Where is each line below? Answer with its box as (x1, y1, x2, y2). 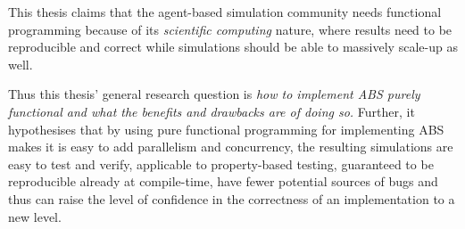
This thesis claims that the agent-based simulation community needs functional (8, 3, 442, 20)
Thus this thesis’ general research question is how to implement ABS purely (8, 85, 420, 103)
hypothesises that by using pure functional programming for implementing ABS (8, 119, 444, 138)
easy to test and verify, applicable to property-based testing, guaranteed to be (8, 154, 434, 173)
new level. (8, 207, 62, 225)
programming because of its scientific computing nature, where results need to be (8, 20, 453, 38)
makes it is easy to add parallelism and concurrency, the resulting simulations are (8, 137, 453, 156)
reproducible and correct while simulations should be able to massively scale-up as (8, 37, 458, 56)
